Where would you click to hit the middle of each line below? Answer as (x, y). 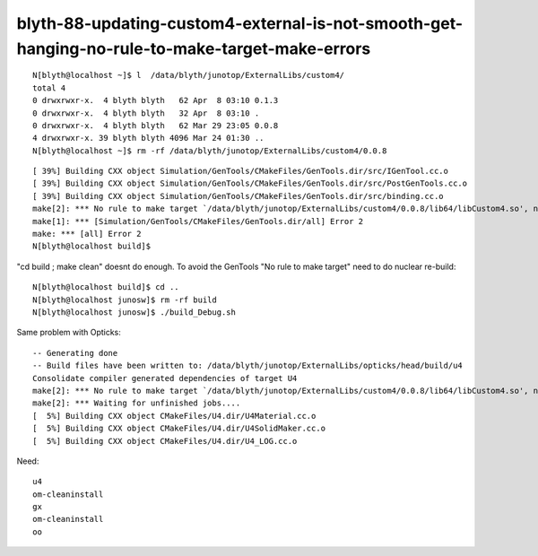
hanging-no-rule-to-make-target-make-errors (194, 48)
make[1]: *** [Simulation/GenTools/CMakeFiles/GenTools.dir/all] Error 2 (198, 221)
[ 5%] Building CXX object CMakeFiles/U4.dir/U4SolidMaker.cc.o (179, 429)
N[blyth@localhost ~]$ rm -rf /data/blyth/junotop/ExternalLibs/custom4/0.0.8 (210, 151)
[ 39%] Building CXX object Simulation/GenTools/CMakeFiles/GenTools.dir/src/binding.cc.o (238, 196)
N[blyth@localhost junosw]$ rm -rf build (125, 300)
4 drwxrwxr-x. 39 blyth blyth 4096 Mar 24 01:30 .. (148, 138)
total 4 (49, 88)
